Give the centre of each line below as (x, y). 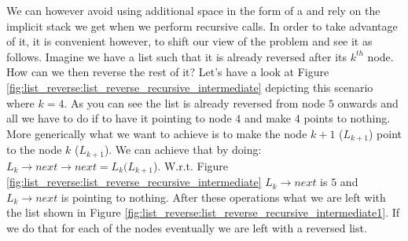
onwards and (368, 102)
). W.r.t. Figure (191, 165)
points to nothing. (347, 118)
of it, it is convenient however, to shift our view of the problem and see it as (189, 41)
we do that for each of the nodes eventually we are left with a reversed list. (187, 227)
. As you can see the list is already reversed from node (195, 102)
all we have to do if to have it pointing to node (119, 118)
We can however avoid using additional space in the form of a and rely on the (193, 10)
